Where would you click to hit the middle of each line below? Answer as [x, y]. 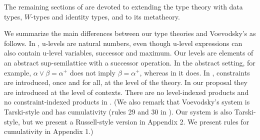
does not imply [92, 72]
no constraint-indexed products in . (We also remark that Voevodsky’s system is [127, 102]
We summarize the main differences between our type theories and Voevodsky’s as [130, 33]
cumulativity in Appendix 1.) [49, 131]
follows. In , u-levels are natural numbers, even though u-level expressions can [123, 43]
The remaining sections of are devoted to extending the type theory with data [123, 6]
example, [18, 72]
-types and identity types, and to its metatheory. [105, 16]
